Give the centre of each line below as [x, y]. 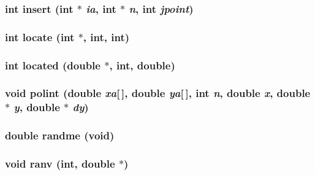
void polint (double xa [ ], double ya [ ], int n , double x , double [158, 93]
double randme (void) [60, 135]
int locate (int [40, 37]
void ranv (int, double [60, 164]
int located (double [53, 65]
